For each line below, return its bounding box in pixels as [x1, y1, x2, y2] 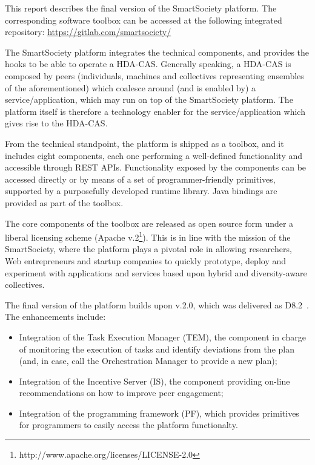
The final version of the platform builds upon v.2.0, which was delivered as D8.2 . [5, 298, 309, 311]
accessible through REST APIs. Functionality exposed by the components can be [5, 161, 307, 174]
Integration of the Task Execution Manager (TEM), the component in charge [19, 330, 306, 343]
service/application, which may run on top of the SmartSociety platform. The [5, 93, 293, 106]
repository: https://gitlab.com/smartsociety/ [5, 25, 171, 38]
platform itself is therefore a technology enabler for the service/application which [5, 105, 305, 117]
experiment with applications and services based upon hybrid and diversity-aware [5, 266, 307, 279]
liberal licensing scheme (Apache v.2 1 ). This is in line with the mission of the [5, 229, 291, 243]
